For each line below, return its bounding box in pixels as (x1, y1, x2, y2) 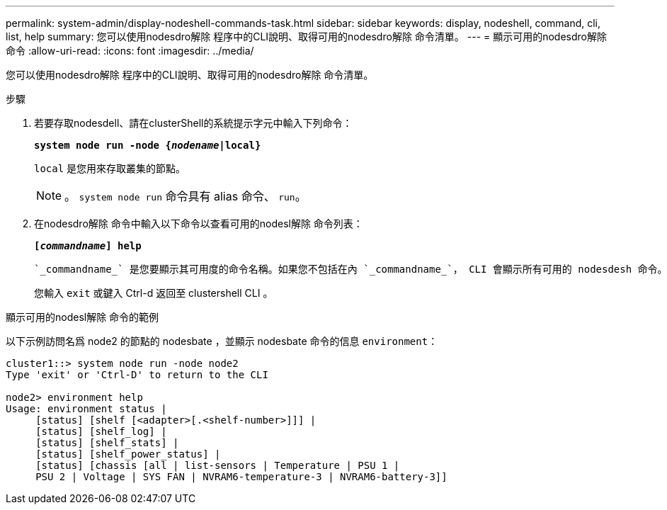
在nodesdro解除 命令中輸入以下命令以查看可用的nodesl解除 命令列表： (34, 217, 363, 229)
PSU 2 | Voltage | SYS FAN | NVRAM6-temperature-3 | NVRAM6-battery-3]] (35, 471, 447, 482)
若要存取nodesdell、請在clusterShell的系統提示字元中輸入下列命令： (34, 117, 353, 129)
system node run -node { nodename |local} (34, 140, 261, 151)
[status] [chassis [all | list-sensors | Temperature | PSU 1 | (35, 460, 400, 471)
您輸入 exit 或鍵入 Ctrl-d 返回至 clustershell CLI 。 (34, 287, 273, 299)
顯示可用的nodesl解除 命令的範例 (6, 311, 159, 323)
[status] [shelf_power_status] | (35, 448, 221, 460)
